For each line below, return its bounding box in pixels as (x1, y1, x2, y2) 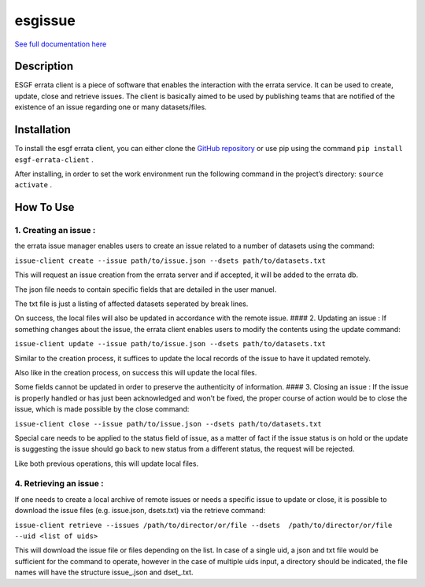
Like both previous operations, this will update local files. (14, 459, 199, 468)
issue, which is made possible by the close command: (14, 404, 190, 414)
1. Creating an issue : (14, 225, 96, 236)
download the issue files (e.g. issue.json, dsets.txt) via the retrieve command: (14, 506, 266, 515)
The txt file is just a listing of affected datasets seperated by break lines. (14, 299, 249, 308)
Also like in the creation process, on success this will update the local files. (14, 367, 257, 377)
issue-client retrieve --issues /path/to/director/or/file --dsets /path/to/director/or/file (14, 520, 393, 530)
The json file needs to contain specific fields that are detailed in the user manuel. (14, 284, 277, 294)
